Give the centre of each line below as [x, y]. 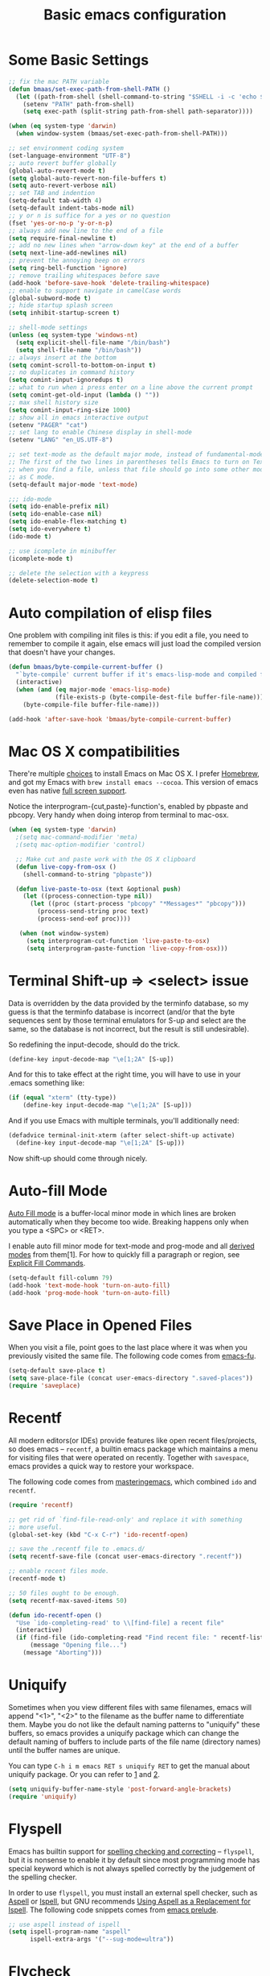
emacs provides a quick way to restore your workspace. [101, 1466]
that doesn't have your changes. [62, 652]
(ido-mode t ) [30, 536]
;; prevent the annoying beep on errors [77, 261]
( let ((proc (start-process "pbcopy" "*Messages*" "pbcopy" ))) [138, 904]
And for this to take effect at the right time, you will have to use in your [125, 1074]
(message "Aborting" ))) [63, 1653]
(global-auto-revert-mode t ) [57, 171]
